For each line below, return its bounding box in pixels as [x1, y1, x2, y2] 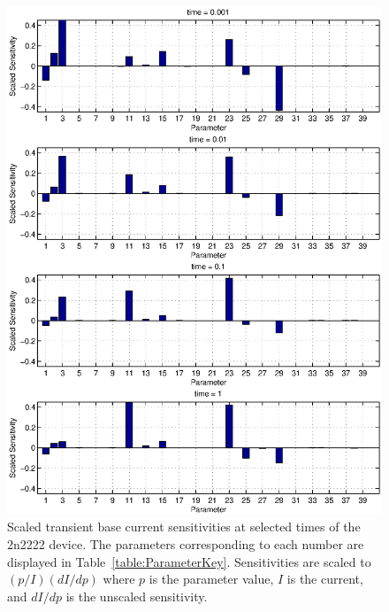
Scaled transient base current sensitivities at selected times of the [7, 517, 361, 536]
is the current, [286, 569, 363, 588]
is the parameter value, [149, 569, 274, 588]
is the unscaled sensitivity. [65, 586, 208, 605]
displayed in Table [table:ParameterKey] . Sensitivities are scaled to [7, 552, 371, 570]
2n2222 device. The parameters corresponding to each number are [7, 534, 364, 553]
